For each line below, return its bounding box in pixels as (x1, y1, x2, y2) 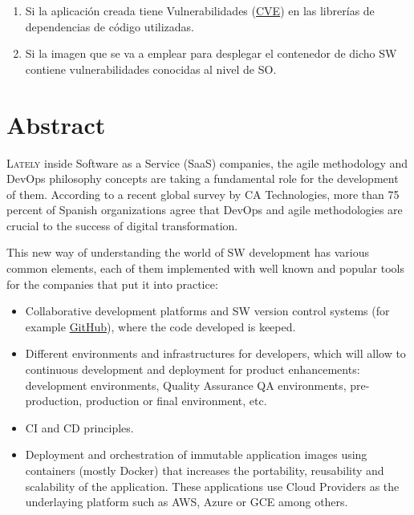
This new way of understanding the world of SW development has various (6, 244, 369, 261)
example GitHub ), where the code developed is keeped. (25, 318, 296, 335)
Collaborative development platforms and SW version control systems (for (25, 302, 390, 319)
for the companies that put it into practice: (6, 275, 218, 292)
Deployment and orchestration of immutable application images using (25, 446, 367, 463)
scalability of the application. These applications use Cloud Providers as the (25, 477, 400, 494)
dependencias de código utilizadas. (25, 18, 194, 34)
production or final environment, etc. (85, 392, 267, 409)
